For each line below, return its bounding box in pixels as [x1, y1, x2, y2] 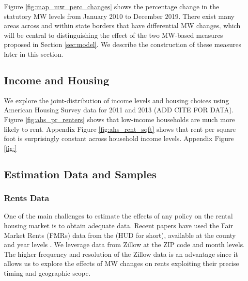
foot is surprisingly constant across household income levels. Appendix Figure [4, 133, 234, 143]
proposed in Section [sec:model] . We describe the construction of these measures [4, 39, 241, 49]
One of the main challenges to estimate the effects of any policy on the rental [4, 211, 233, 221]
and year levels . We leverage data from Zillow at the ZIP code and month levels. [4, 239, 245, 250]
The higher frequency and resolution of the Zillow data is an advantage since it [4, 249, 238, 259]
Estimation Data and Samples [4, 166, 157, 181]
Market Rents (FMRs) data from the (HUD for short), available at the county [4, 230, 236, 240]
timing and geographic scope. [4, 267, 91, 278]
